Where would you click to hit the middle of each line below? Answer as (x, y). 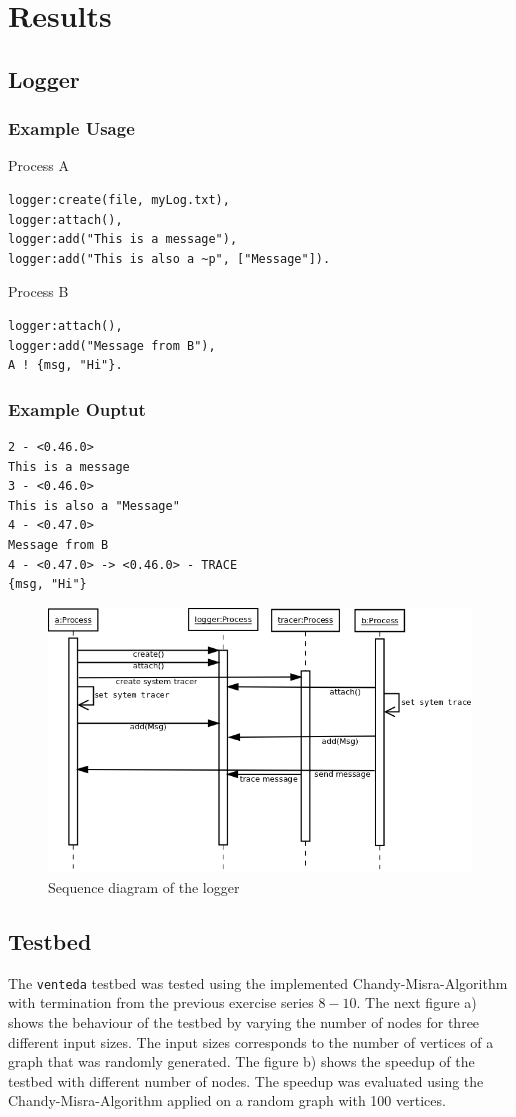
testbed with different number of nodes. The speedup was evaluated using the (246, 1080)
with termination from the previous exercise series (161, 1002)
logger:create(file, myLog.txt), (119, 199)
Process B (38, 291)
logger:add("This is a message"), (123, 239)
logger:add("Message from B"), (112, 345)
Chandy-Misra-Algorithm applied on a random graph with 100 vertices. (227, 1100)
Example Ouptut (77, 408)
